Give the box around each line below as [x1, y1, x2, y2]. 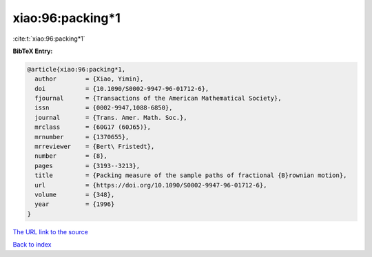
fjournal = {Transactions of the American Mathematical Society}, [34, 94, 282, 103]
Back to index [12, 240, 52, 249]
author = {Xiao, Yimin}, [34, 75, 144, 83]
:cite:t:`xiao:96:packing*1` [12, 34, 85, 43]
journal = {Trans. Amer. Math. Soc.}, [34, 114, 187, 121]
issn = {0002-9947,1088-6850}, [34, 104, 173, 112]
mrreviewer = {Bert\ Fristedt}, [34, 143, 155, 151]
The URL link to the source [12, 227, 89, 236]
